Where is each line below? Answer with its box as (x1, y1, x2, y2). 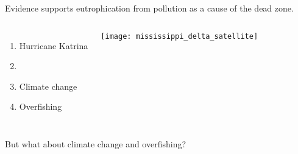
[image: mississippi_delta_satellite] (101, 32, 258, 41)
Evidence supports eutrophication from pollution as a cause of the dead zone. (5, 2, 294, 14)
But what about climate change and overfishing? (5, 137, 186, 150)
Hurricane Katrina (19, 39, 88, 52)
